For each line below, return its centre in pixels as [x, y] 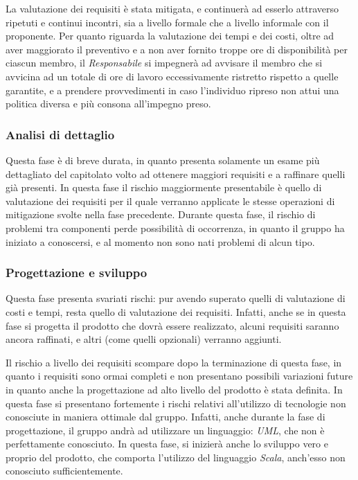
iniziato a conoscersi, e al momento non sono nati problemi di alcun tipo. [160, 241]
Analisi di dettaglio [60, 134]
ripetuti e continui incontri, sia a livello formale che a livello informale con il [167, 22]
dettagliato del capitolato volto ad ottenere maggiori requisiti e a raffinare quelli [176, 174]
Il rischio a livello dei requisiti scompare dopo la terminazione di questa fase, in [174, 362]
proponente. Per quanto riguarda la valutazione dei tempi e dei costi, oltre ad [170, 36]
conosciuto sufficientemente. [64, 471]
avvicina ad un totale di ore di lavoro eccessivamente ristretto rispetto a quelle [172, 76]
